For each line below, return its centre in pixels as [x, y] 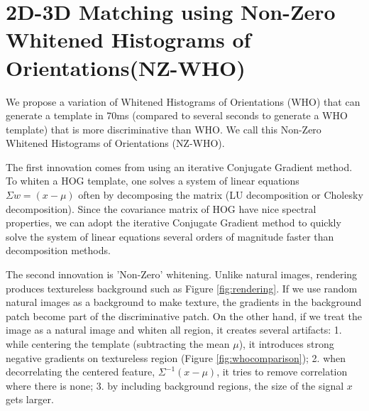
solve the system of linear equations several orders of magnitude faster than [170, 236]
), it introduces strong [286, 344]
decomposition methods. [58, 250]
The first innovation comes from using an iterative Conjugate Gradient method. [179, 166]
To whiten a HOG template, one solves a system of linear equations [153, 181]
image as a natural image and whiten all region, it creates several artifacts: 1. [174, 330]
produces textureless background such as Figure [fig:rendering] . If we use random [182, 288]
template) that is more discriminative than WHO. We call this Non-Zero [164, 129]
